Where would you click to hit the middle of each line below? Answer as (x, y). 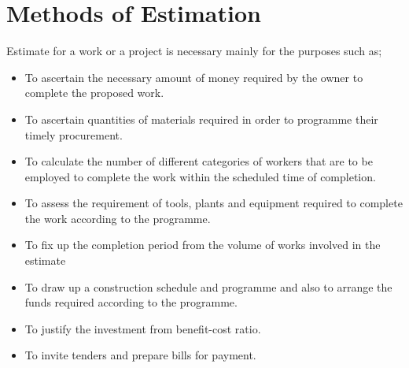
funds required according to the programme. (131, 302)
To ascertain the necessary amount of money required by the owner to (194, 77)
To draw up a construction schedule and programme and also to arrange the (208, 286)
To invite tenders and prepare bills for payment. (140, 355)
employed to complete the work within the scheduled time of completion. (200, 176)
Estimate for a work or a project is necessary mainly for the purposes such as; (194, 51)
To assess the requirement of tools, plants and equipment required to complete (214, 203)
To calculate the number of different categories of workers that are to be (199, 161)
